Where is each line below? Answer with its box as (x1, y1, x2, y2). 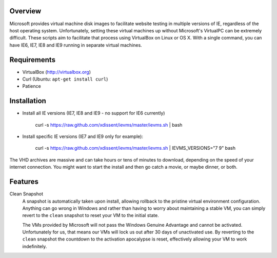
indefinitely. (22, 243, 47, 249)
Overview (9, 7, 42, 15)
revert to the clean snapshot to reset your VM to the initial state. (22, 212, 159, 219)
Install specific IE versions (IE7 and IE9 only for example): (22, 133, 144, 140)
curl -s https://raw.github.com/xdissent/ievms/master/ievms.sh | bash (35, 122, 183, 128)
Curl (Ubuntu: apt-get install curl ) (22, 76, 108, 82)
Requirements (9, 55, 56, 64)
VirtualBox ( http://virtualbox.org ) (22, 69, 91, 75)
